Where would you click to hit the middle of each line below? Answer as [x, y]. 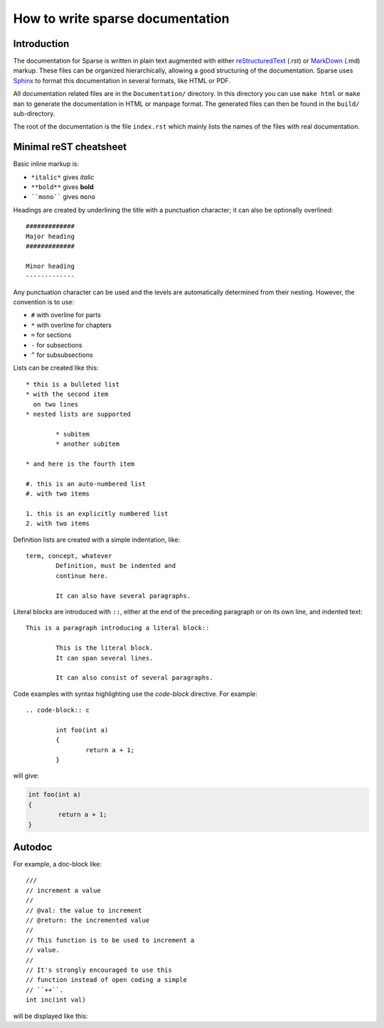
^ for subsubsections [62, 355]
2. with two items [58, 524]
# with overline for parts [66, 315]
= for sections [51, 335]
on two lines [56, 404]
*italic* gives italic [63, 177]
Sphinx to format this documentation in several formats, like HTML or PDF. [122, 80]
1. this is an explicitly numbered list [97, 513]
